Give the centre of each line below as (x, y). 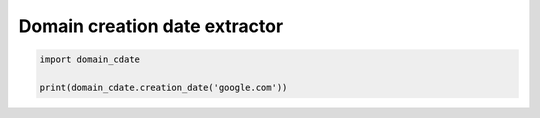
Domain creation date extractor (151, 26)
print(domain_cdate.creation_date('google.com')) (163, 87)
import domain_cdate (89, 59)
